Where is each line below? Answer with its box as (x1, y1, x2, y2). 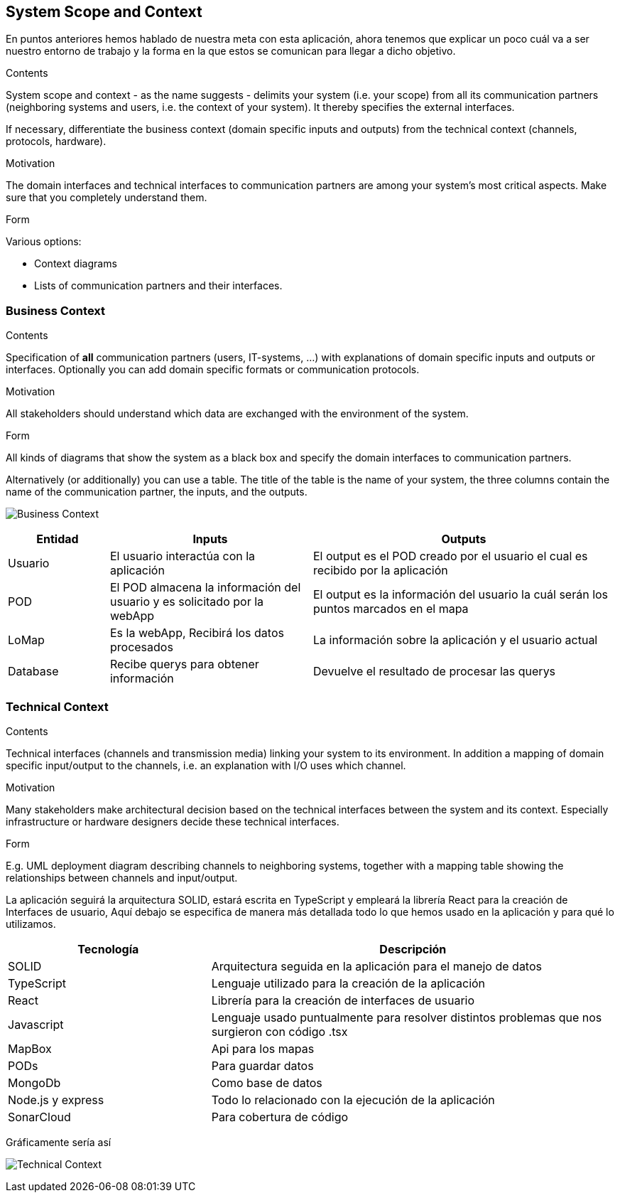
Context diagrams (34, 257, 117, 270)
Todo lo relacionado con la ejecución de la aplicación (211, 1092, 495, 1107)
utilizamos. (6, 917, 56, 930)
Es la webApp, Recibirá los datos (109, 626, 284, 641)
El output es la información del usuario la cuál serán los (312, 587, 609, 602)
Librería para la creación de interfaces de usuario (211, 993, 475, 1007)
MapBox (8, 1041, 52, 1056)
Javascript (8, 1017, 64, 1032)
